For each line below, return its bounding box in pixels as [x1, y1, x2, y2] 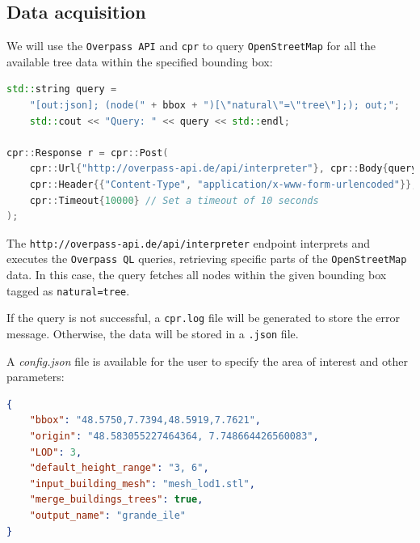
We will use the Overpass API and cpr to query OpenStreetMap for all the [6, 37, 376, 54]
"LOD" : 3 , [29, 446, 82, 458]
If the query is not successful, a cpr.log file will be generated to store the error [6, 309, 401, 326]
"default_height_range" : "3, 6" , [29, 462, 209, 474]
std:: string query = [6, 83, 117, 95]
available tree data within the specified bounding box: [6, 53, 273, 70]
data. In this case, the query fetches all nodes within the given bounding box [6, 266, 387, 283]
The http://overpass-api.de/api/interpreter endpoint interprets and [6, 234, 370, 251]
